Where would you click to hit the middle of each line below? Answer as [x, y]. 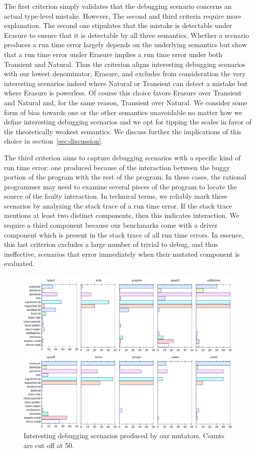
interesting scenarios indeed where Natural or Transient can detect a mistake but [126, 83]
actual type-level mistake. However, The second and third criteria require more [123, 15]
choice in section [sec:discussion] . [54, 141]
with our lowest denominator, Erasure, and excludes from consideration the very [125, 74]
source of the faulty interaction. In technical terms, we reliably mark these [116, 196]
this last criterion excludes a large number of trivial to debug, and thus [111, 244]
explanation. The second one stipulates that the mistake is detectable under [118, 25]
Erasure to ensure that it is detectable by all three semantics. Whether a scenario [127, 35]
